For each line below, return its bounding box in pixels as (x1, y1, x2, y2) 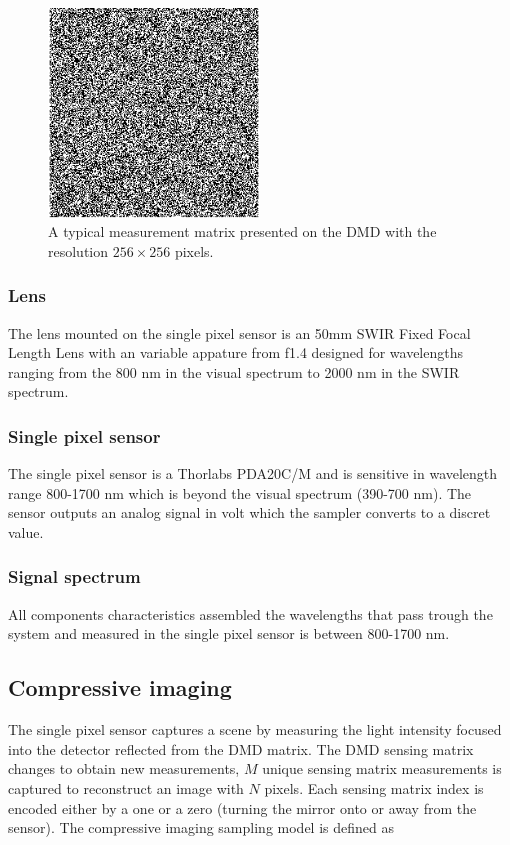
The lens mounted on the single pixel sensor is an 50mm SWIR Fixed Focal (8, 322, 471, 343)
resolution (48, 240, 109, 261)
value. (8, 521, 44, 542)
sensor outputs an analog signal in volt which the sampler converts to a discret (8, 502, 491, 523)
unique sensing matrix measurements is (262, 758, 502, 779)
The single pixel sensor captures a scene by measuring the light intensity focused (8, 719, 502, 740)
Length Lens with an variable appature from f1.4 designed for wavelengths (8, 342, 464, 363)
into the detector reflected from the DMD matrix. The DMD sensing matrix (8, 738, 474, 759)
